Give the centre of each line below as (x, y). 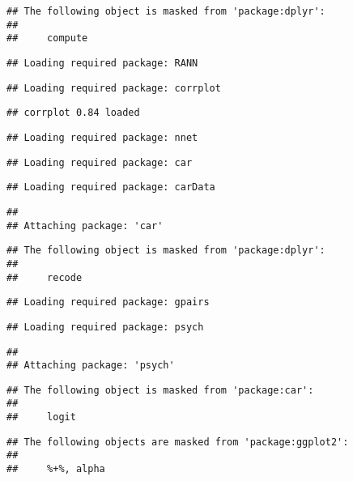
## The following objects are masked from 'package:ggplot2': (178, 442)
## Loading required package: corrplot (114, 88)
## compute (47, 38)
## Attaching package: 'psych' (91, 366)
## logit (41, 417)
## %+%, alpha (56, 469)
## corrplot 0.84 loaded (73, 113)
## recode (45, 277)
